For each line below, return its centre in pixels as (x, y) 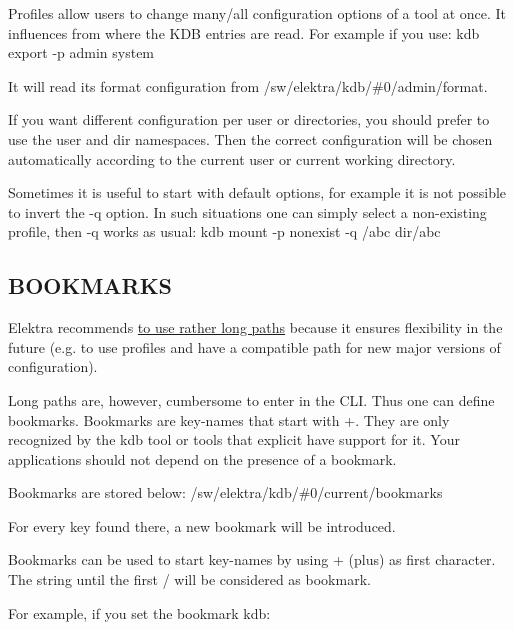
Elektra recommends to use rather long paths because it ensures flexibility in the (255, 327)
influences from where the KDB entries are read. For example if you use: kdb (244, 32)
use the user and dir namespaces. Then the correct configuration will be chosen (250, 138)
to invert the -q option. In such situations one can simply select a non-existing (247, 211)
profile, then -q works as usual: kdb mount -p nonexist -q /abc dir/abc (224, 231)
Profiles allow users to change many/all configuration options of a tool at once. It (257, 13)
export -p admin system (81, 52)
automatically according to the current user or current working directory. (232, 158)
